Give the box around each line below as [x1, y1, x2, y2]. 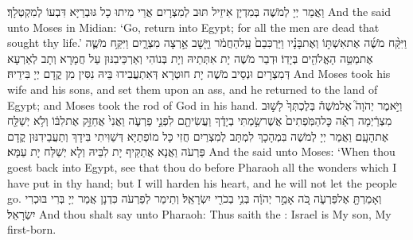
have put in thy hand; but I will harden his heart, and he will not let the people [7, 174, 397, 191]
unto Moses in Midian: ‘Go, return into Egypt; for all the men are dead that [7, 18, 380, 35]
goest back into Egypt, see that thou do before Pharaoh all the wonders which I [7, 158, 397, 175]
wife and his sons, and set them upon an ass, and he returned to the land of [7, 80, 378, 97]
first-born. [7, 221, 56, 238]
